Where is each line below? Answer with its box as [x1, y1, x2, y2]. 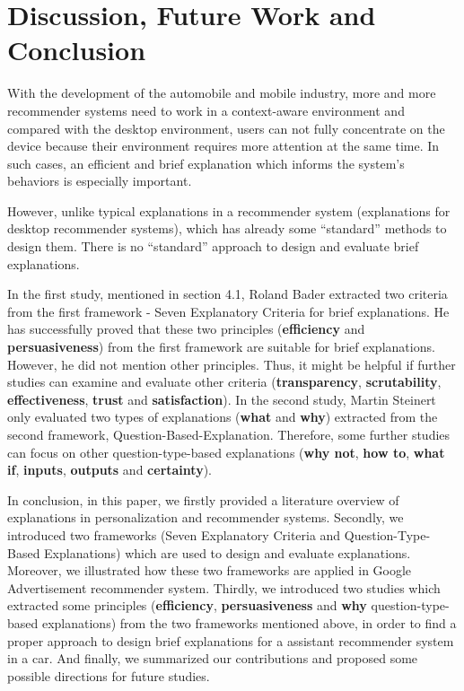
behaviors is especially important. [7, 171, 192, 190]
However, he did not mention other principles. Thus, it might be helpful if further [7, 354, 456, 373]
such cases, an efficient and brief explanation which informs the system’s [7, 153, 405, 172]
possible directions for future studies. [7, 666, 210, 685]
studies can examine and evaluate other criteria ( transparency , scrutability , [7, 372, 442, 391]
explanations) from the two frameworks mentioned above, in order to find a [41, 613, 457, 632]
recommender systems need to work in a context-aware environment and [7, 101, 405, 119]
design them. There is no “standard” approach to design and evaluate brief [7, 237, 419, 256]
